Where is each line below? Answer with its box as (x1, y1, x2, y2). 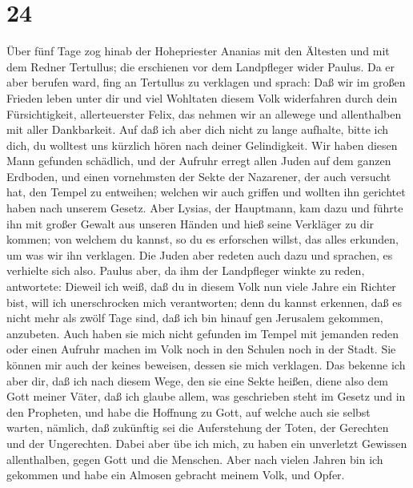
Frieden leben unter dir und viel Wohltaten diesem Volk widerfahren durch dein (6, 89, 398, 106)
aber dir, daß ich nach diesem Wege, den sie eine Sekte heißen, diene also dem (6, 372, 389, 389)
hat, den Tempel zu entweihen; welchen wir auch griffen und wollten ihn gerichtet (6, 184, 406, 200)
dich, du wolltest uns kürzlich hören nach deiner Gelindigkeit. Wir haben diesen (6, 136, 398, 153)
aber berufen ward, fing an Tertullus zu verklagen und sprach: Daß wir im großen (6, 74, 406, 91)
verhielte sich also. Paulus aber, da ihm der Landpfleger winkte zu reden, (6, 262, 365, 279)
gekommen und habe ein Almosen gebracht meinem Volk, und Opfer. (6, 466, 345, 483)
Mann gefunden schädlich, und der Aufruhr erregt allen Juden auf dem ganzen (6, 152, 391, 169)
